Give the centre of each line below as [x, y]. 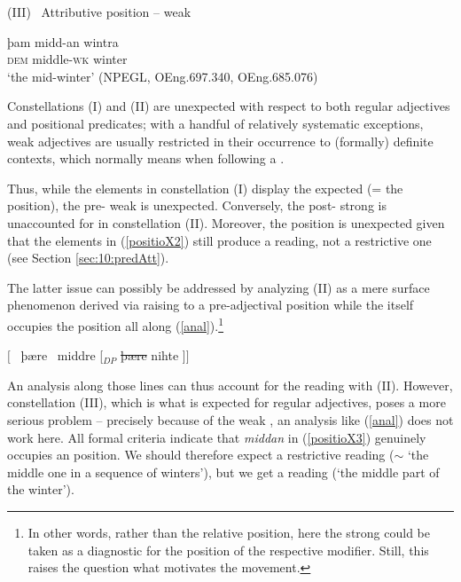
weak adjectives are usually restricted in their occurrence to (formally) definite [220, 141]
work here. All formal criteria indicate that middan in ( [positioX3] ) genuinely [217, 437]
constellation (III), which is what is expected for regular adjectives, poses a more [227, 402]
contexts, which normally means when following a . [146, 158]
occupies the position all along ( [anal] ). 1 [116, 324]
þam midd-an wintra [63, 41]
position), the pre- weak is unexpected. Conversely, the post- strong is [197, 205]
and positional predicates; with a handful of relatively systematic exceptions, [215, 123]
